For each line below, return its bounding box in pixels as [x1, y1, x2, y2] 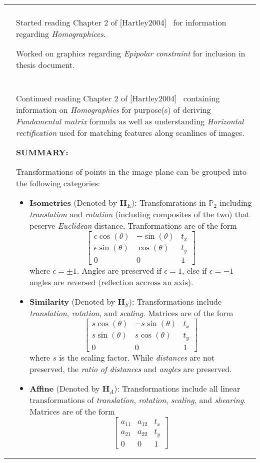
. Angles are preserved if [76, 264, 161, 276]
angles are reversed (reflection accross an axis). [29, 276, 193, 288]
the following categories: [16, 177, 100, 189]
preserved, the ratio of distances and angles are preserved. [29, 363, 232, 375]
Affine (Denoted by [29, 383, 100, 395]
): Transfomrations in [131, 197, 206, 208]
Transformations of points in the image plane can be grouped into [16, 166, 246, 177]
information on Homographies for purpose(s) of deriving [16, 104, 211, 115]
